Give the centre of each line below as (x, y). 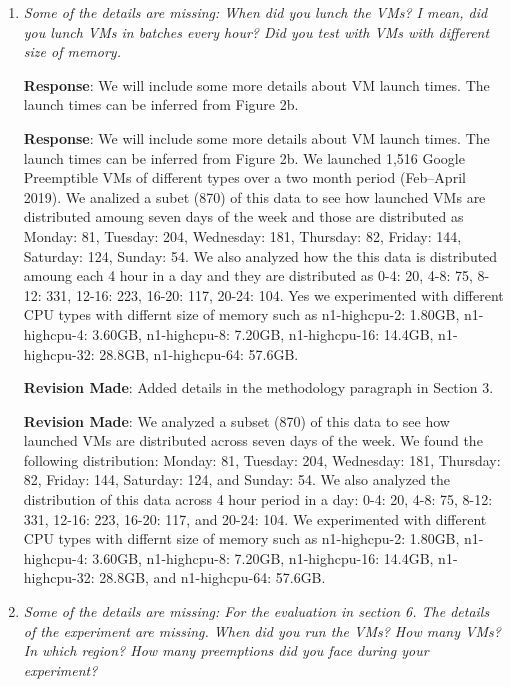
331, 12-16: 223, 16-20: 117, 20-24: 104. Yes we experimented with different (275, 294)
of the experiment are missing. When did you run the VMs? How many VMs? (262, 630)
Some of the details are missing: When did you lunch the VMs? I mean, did (255, 12)
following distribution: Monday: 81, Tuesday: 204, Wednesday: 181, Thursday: (262, 459)
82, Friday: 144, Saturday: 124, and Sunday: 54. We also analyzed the (237, 479)
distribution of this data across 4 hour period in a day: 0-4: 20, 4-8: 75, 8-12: (258, 499)
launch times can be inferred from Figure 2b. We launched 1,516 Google (244, 157)
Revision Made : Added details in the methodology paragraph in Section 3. (258, 387)
